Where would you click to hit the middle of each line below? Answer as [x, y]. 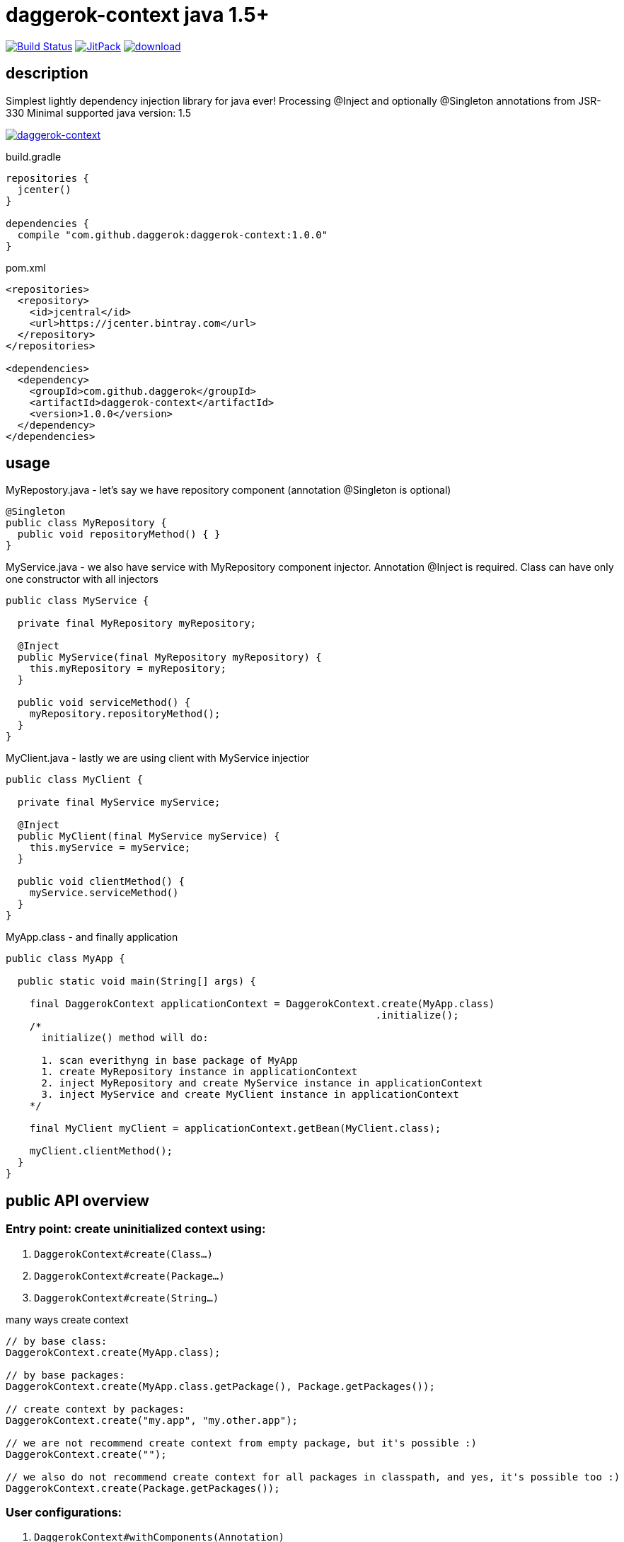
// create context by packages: [95, 1409]
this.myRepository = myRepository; [128, 669]
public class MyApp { [65, 959]
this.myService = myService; [110, 848]
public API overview [77, 1200]
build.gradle [34, 156]
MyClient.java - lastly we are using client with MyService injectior [158, 758]
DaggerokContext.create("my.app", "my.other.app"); [152, 1420]
